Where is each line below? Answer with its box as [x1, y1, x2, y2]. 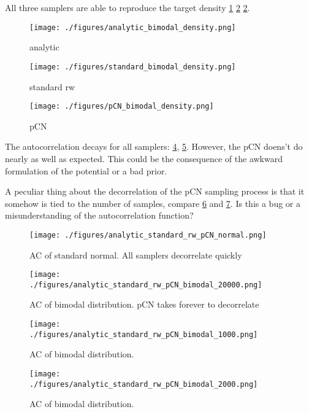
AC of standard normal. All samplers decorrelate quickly [29, 248, 242, 261]
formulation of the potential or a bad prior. [5, 164, 167, 177]
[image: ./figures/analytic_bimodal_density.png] [29, 23, 236, 32]
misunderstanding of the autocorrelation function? [5, 209, 194, 222]
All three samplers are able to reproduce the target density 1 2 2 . [5, 1, 250, 14]
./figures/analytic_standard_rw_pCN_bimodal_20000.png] [29, 280, 262, 289]
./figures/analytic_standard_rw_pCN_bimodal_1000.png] [29, 330, 258, 339]
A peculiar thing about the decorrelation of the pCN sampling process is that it [5, 185, 305, 198]
